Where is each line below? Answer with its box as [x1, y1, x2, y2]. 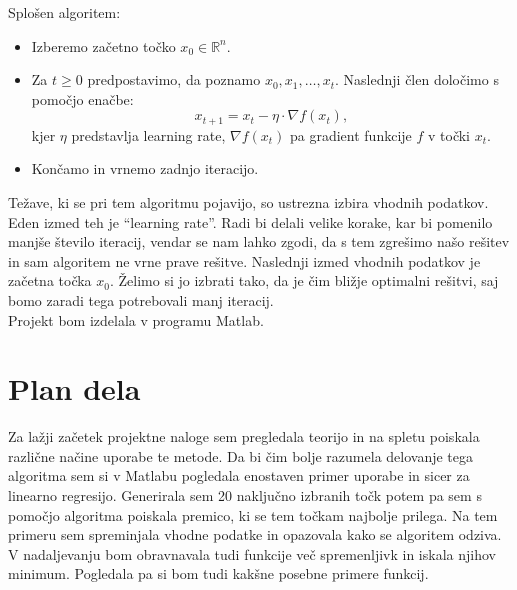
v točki [427, 124, 470, 145]
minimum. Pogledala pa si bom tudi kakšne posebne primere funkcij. [8, 563, 429, 584]
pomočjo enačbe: [31, 88, 134, 109]
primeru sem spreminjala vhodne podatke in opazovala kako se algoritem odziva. [8, 524, 502, 545]
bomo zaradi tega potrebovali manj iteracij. [8, 289, 274, 310]
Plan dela [8, 368, 141, 409]
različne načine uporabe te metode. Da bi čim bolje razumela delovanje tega [8, 445, 474, 466]
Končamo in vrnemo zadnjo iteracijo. [31, 158, 259, 179]
